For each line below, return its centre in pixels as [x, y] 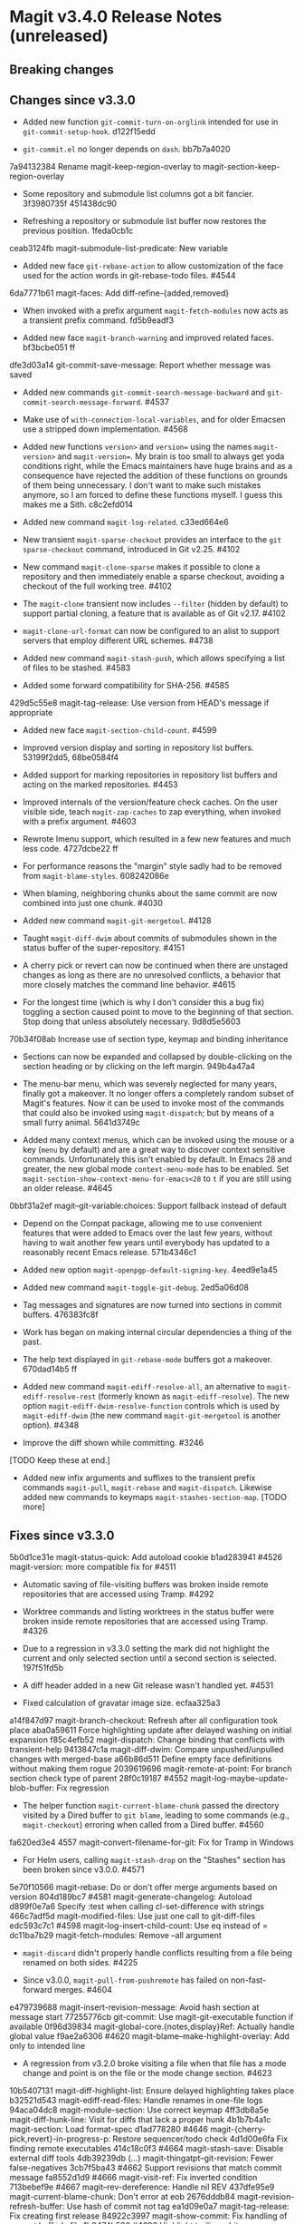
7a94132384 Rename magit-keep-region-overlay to [105, 167]
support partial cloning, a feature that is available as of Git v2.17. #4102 [154, 613]
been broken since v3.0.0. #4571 [83, 1869]
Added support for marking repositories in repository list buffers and [150, 775]
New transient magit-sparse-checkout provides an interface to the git [152, 540]
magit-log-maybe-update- [239, 1779]
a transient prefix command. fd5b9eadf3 [98, 320]
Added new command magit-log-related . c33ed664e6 [125, 522]
